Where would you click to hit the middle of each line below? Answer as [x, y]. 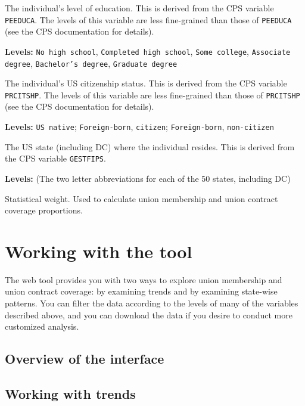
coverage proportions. [44, 210]
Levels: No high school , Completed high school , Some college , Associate [148, 51]
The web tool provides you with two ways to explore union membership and [144, 279]
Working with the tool [99, 251]
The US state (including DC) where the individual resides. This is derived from [150, 146]
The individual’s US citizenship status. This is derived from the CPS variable [146, 83]
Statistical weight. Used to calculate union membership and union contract [141, 198]
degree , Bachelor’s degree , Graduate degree [91, 63]
